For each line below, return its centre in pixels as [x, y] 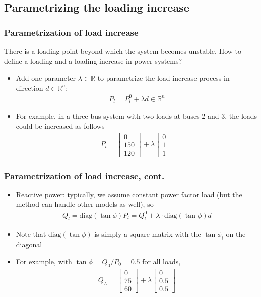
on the [236, 234]
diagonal [29, 244]
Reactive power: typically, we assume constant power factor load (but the [129, 194]
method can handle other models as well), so [85, 204]
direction [29, 87]
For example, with [44, 261]
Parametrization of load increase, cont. [84, 175]
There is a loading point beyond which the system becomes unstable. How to [123, 51]
